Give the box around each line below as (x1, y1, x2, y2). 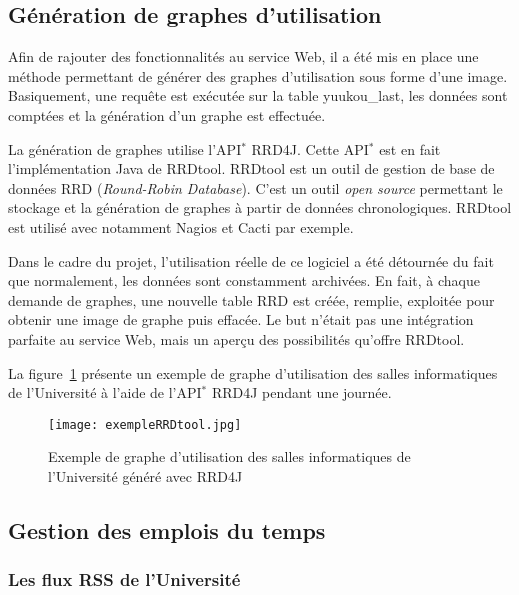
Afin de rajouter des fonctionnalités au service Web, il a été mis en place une (8, 46, 479, 67)
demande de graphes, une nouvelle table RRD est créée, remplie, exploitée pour (8, 289, 495, 310)
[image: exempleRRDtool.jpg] (48, 417, 242, 432)
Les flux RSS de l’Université (8, 567, 241, 592)
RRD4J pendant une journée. (211, 382, 392, 403)
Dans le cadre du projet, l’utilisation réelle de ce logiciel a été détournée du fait (8, 250, 494, 271)
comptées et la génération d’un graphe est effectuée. (8, 104, 326, 125)
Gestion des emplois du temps (8, 514, 326, 545)
